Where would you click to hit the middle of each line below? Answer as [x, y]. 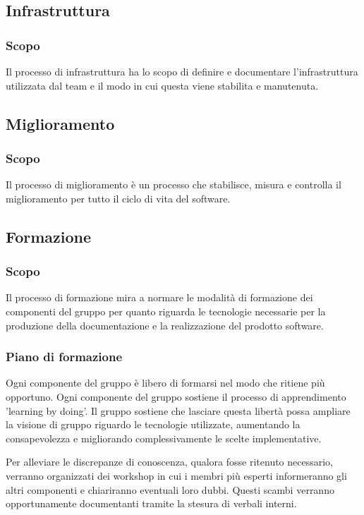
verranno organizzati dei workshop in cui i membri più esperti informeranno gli [176, 475]
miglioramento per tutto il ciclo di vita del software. [118, 198]
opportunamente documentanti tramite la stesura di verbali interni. [151, 503]
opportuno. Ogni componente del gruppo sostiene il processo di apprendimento [176, 396]
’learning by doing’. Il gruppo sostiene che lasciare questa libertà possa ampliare [178, 410]
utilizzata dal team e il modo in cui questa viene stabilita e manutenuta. [162, 85]
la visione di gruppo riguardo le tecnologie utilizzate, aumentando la [153, 424]
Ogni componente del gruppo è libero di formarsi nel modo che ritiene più [165, 383]
